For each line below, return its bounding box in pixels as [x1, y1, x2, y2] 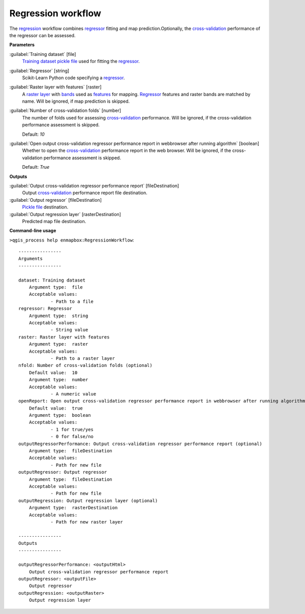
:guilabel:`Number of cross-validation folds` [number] [9, 107, 121, 114]
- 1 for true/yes [50, 426, 94, 432]
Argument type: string [28, 313, 88, 319]
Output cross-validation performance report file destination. [22, 190, 147, 196]
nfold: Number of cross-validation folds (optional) [18, 362, 152, 369]
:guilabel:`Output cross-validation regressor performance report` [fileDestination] [9, 182, 179, 189]
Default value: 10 [28, 370, 78, 376]
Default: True [22, 164, 50, 170]
